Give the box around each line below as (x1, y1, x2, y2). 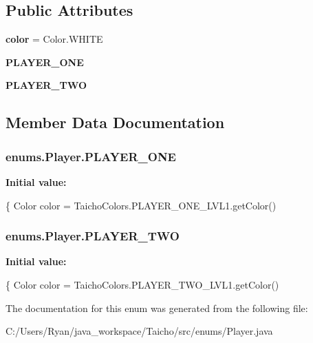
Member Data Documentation (6, 112, 225, 133)
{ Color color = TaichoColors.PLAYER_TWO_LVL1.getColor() (6, 277, 279, 291)
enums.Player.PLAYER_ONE (6, 147, 176, 165)
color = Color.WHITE (6, 32, 103, 46)
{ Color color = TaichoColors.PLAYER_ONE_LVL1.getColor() (6, 198, 277, 212)
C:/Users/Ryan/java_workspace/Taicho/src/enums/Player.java (6, 324, 273, 338)
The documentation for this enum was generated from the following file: (6, 300, 308, 315)
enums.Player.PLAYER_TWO (6, 227, 180, 245)
